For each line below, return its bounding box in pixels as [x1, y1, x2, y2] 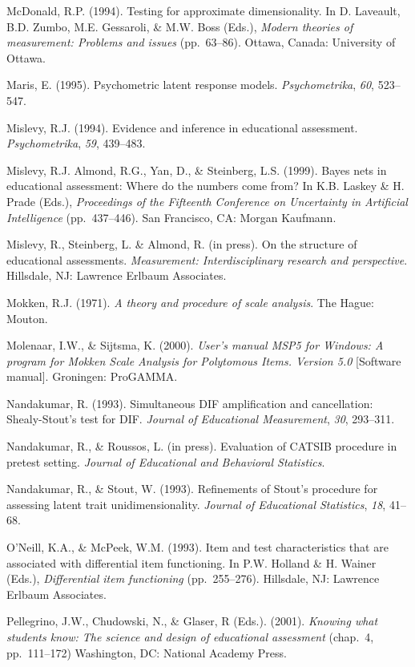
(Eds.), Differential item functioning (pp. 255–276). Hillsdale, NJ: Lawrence [6, 570, 380, 587]
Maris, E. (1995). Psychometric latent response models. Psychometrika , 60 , [6, 76, 375, 93]
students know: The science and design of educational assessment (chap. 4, [6, 629, 374, 645]
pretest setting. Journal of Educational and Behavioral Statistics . [6, 453, 325, 470]
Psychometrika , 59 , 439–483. [6, 135, 146, 152]
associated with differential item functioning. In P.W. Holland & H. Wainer [6, 554, 377, 571]
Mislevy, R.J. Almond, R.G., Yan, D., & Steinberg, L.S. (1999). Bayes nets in [6, 161, 387, 178]
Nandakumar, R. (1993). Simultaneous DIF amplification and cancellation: [6, 394, 373, 411]
